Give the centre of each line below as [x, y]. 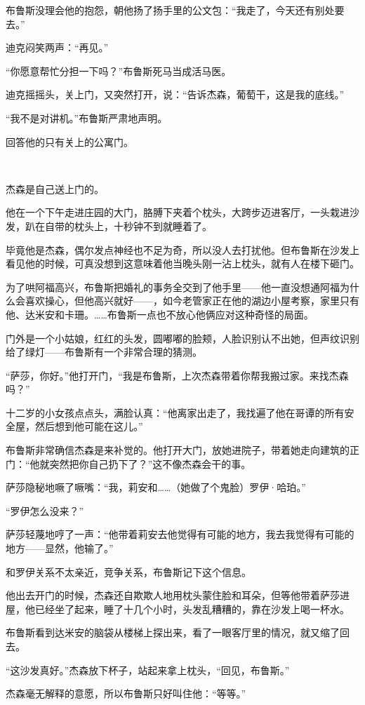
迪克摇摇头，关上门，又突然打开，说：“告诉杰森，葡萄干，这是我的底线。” [175, 94]
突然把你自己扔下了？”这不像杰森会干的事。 [150, 463]
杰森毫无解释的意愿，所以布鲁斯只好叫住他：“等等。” [126, 693]
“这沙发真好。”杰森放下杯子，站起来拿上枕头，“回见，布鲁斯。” [148, 670]
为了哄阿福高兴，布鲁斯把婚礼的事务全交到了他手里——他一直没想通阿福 [173, 287]
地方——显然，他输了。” [60, 548]
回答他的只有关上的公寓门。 [69, 141]
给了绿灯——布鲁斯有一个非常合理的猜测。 [104, 352]
